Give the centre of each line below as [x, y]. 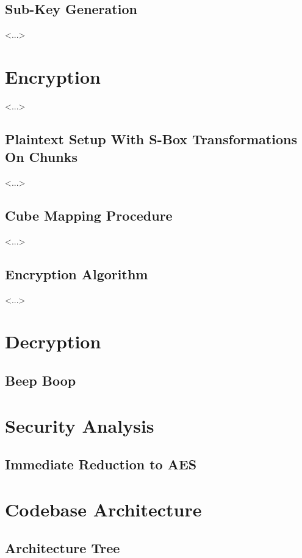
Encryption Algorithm [77, 273]
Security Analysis [80, 425]
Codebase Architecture [103, 509]
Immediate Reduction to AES [101, 464]
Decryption [53, 341]
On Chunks [41, 157]
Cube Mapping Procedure [89, 215]
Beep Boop [41, 380]
